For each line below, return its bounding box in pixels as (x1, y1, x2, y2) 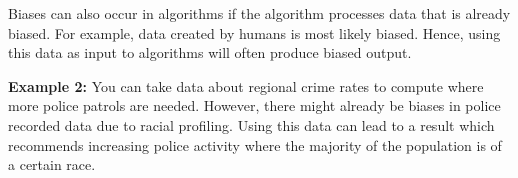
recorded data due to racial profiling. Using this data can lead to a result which (8, 114, 495, 135)
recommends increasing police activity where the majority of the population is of (8, 134, 502, 155)
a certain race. (8, 154, 96, 175)
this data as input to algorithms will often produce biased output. (8, 42, 412, 63)
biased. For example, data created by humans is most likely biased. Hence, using (8, 22, 501, 43)
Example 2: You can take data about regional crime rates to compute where (8, 75, 484, 96)
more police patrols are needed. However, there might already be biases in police (8, 95, 501, 116)
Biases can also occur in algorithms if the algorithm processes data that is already (8, 3, 511, 23)
